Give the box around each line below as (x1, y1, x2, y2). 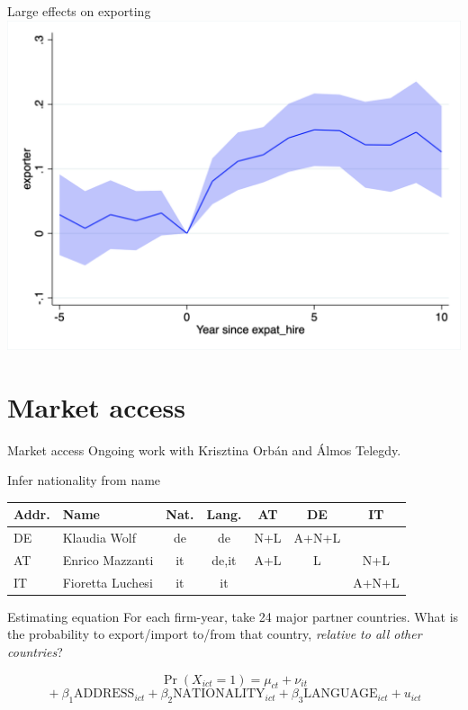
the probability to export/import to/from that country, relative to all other (7, 625, 422, 643)
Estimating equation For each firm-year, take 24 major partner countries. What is (7, 607, 459, 625)
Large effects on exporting (7, 2, 151, 20)
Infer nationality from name (7, 471, 161, 490)
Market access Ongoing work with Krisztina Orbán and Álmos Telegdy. (7, 440, 401, 459)
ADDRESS (74, 688, 135, 701)
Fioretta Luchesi (62, 572, 153, 591)
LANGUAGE (303, 688, 378, 701)
